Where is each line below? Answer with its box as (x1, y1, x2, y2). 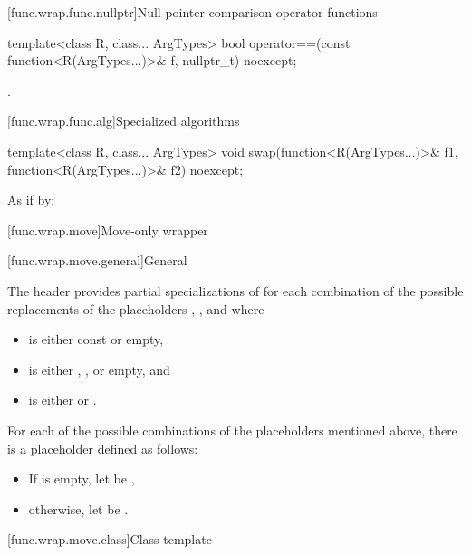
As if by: (7, 190, 55, 209)
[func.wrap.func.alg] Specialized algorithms (7, 111, 240, 130)
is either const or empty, (28, 330, 164, 349)
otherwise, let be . (28, 499, 129, 518)
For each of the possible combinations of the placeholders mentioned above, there (7, 420, 457, 439)
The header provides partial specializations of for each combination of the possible (7, 281, 464, 300)
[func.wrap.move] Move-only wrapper (7, 220, 208, 239)
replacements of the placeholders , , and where (7, 299, 264, 318)
